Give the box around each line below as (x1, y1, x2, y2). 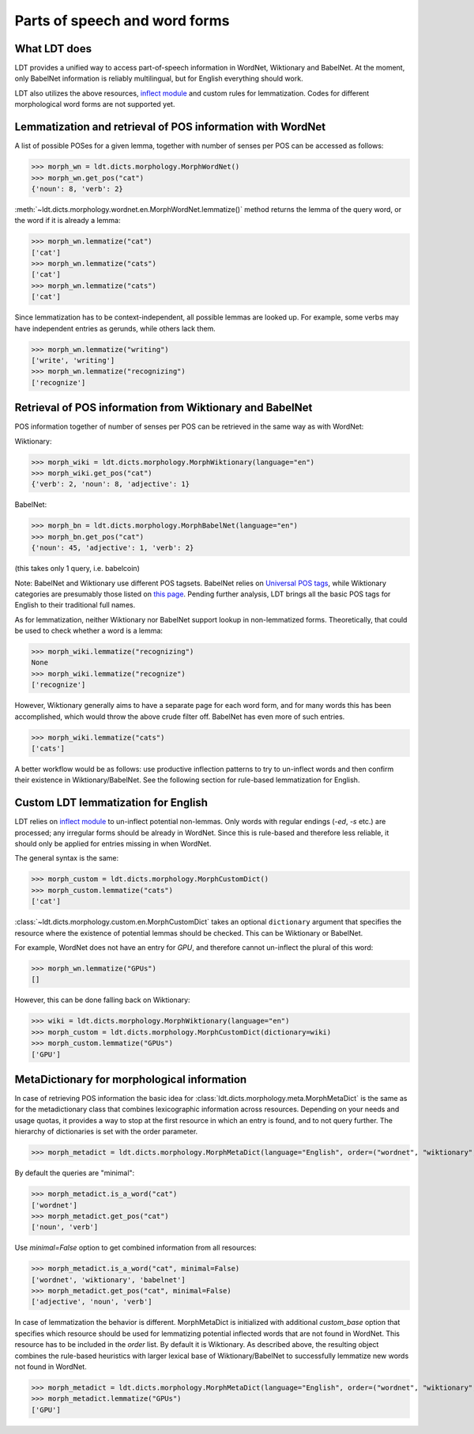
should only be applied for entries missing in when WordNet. (14, 839, 212, 849)
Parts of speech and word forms (14, 12, 230, 29)
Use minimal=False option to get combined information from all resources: (14, 1243, 257, 1253)
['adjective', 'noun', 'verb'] (31, 1297, 153, 1307)
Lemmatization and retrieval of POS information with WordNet (14, 120, 326, 134)
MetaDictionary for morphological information (14, 1073, 247, 1086)
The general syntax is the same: (14, 853, 119, 863)
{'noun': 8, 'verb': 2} (31, 184, 124, 193)
